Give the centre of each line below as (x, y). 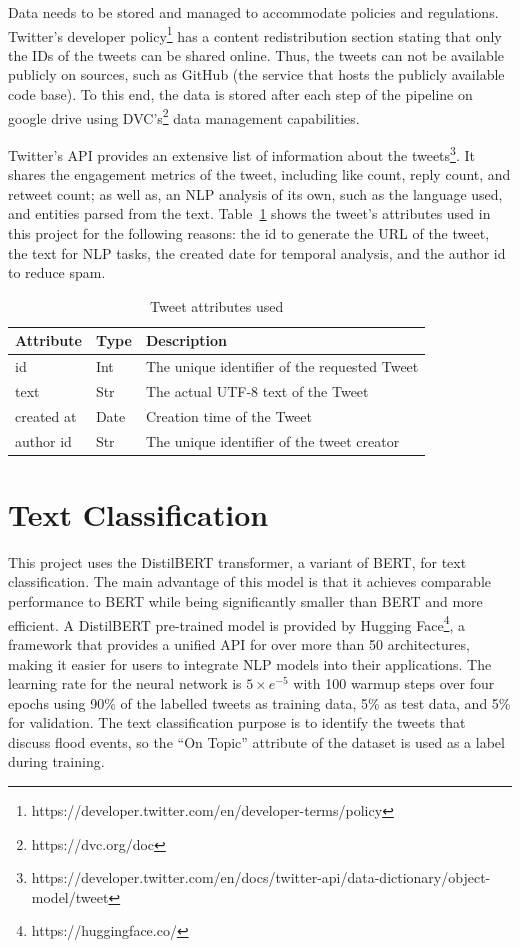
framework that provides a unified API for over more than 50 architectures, (239, 643)
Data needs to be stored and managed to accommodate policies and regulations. (253, 12)
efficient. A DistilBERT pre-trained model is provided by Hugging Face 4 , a (237, 623)
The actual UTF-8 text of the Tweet (257, 390)
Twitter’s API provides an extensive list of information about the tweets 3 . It (241, 153)
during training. (56, 761)
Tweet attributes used (217, 305)
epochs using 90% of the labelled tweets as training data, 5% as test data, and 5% (259, 702)
